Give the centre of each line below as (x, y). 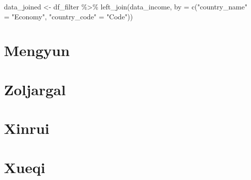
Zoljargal (35, 89)
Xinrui (27, 128)
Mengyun (37, 50)
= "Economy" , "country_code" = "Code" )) (69, 16)
